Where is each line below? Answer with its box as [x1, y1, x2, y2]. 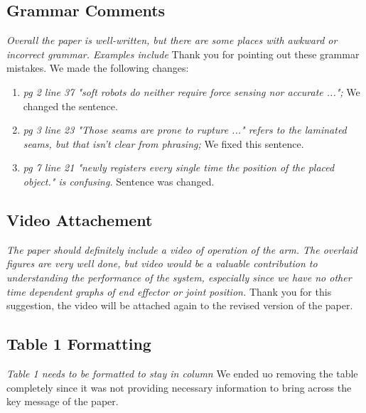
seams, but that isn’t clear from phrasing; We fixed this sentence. [23, 136, 304, 151]
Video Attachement [6, 208, 153, 230]
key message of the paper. [6, 394, 119, 409]
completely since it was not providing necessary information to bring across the [6, 380, 352, 395]
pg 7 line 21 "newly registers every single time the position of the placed [23, 160, 335, 175]
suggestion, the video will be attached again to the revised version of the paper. [6, 298, 353, 313]
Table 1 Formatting [6, 333, 151, 355]
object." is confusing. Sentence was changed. [23, 173, 215, 188]
